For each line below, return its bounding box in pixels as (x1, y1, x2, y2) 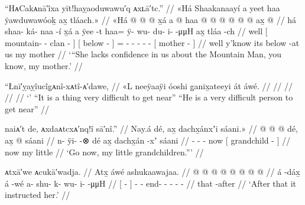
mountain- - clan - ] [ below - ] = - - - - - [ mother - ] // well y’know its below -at (5, 36, 300, 48)
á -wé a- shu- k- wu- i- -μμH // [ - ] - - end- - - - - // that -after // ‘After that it (5, 177, 296, 189)
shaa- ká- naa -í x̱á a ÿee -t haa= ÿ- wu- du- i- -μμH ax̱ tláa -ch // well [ (5, 25, 268, 37)
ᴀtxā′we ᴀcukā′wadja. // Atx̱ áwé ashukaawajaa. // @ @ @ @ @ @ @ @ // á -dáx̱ (5, 165, 300, 178)
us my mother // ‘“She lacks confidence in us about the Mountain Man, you (5, 48, 282, 60)
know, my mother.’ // (5, 59, 83, 71)
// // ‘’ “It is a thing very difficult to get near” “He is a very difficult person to (5, 91, 293, 103)
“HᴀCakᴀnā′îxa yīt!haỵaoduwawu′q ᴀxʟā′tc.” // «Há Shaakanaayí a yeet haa (5, 2, 280, 14)
